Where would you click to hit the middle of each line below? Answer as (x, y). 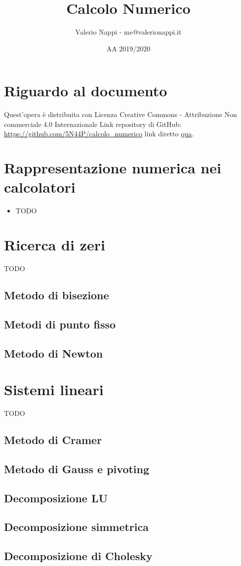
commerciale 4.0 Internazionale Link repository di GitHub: (93, 124)
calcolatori (40, 187)
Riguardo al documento (86, 91)
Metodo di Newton (54, 353)
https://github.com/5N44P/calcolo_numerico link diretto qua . (99, 134)
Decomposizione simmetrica (76, 527)
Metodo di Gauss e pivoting (77, 468)
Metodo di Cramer (53, 440)
